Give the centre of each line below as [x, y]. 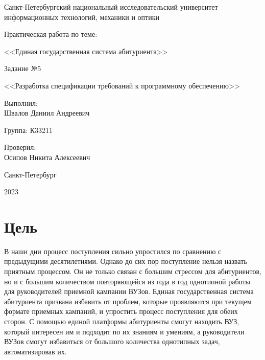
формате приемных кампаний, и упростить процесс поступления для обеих [121, 311]
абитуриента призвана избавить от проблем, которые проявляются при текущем [128, 301]
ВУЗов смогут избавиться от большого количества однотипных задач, [112, 341]
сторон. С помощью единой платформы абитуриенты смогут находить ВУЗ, [122, 321]
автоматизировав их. [35, 351]
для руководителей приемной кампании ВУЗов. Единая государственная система [129, 291]
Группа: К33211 [29, 130]
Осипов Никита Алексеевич [47, 157]
